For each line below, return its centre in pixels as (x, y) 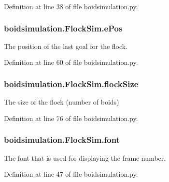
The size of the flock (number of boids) (62, 102)
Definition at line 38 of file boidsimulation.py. (71, 6)
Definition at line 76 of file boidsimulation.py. (71, 118)
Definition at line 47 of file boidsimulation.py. (71, 174)
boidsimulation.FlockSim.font (62, 140)
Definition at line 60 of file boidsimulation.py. (71, 62)
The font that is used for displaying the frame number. (85, 158)
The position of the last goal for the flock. (66, 46)
